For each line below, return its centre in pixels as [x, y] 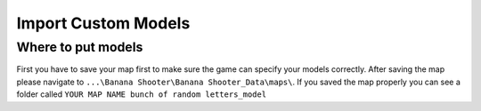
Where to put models [80, 47]
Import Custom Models [103, 23]
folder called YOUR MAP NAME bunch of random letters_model [142, 94]
